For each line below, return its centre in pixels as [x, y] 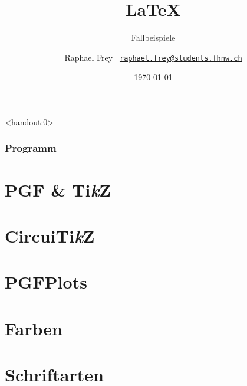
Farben [34, 328]
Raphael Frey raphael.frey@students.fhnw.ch [153, 57]
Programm [31, 148]
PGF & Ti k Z [58, 189]
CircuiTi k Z [50, 235]
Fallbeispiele [153, 37]
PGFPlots [46, 282]
